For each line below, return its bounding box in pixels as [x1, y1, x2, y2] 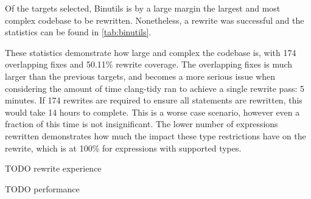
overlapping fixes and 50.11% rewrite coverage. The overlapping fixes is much [5, 58, 293, 71]
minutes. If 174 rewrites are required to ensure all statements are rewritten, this [5, 94, 302, 106]
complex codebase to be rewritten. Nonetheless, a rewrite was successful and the [5, 13, 304, 26]
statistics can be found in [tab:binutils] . [5, 26, 152, 38]
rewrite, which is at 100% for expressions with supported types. [5, 141, 242, 154]
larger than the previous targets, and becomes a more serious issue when [5, 69, 276, 82]
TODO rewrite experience [5, 162, 102, 175]
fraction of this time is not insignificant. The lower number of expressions [5, 117, 278, 130]
